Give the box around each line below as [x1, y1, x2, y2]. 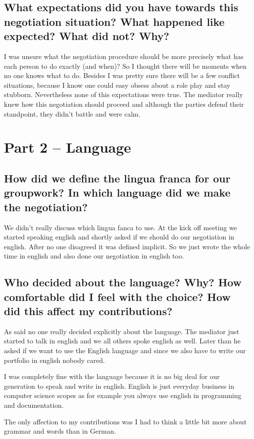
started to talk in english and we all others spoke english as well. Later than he [4, 336, 241, 346]
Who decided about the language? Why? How [4, 275, 242, 290]
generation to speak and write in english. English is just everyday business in [4, 380, 234, 391]
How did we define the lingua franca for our [4, 170, 231, 185]
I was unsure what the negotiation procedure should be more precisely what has [4, 51, 244, 61]
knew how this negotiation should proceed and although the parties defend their [4, 99, 244, 109]
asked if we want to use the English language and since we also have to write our [4, 345, 246, 356]
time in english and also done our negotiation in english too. [4, 251, 184, 261]
